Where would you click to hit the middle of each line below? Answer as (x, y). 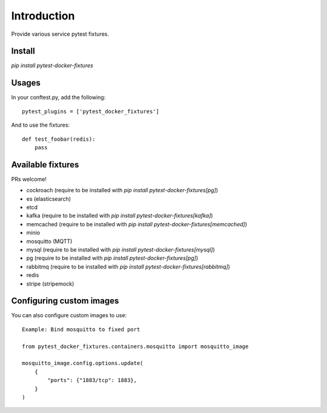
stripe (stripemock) (50, 284)
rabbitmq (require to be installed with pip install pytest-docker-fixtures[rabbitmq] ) (128, 266)
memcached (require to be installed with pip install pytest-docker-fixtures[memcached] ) (137, 224)
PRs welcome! (29, 179)
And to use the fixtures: (40, 125)
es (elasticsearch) (49, 199)
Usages (26, 83)
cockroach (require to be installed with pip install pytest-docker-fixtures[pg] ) (122, 190)
